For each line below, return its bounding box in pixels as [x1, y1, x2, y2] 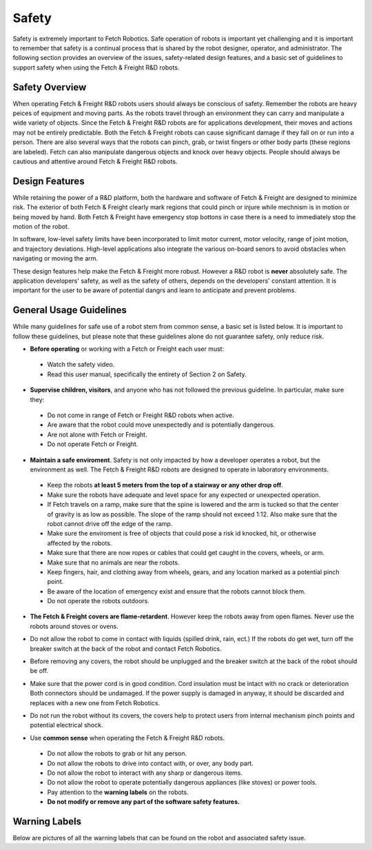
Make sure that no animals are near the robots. [47, 558, 180, 567]
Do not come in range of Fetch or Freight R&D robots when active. [47, 411, 234, 420]
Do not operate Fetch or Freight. [47, 440, 138, 448]
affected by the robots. [47, 538, 112, 547]
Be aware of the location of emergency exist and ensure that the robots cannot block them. [47, 587, 306, 596]
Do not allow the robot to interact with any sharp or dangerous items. [47, 769, 243, 777]
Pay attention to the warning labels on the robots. [47, 788, 189, 796]
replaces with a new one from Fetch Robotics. [30, 698, 161, 707]
